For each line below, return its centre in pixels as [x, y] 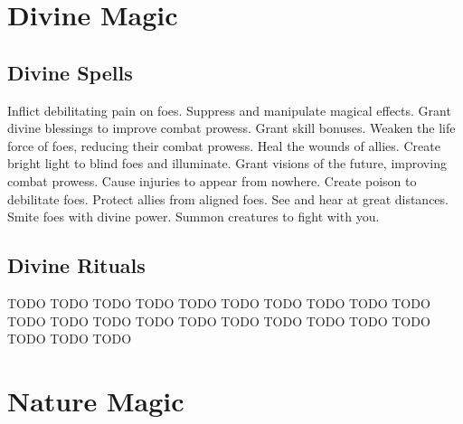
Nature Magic [96, 400]
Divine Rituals [76, 265]
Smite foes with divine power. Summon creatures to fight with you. [194, 217]
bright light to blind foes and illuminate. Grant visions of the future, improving [227, 163]
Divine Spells [70, 72]
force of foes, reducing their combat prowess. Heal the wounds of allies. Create [224, 145]
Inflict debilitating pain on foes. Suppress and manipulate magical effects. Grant [229, 110]
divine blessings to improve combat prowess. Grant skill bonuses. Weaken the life [231, 128]
